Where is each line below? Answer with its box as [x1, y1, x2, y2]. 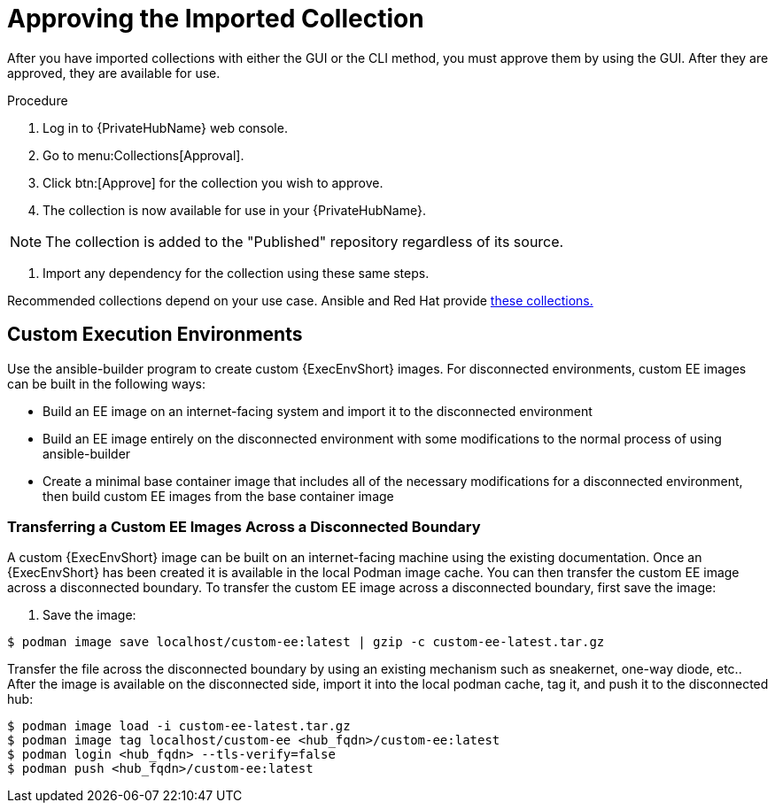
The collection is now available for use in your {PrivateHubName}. [43, 202, 426, 218]
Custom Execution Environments [7, 323, 303, 346]
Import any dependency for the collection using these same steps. [43, 265, 430, 281]
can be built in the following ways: [7, 375, 205, 391]
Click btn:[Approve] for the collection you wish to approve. [43, 174, 384, 190]
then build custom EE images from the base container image [43, 488, 394, 504]
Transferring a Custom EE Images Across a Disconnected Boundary [7, 517, 481, 536]
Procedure [7, 92, 68, 108]
